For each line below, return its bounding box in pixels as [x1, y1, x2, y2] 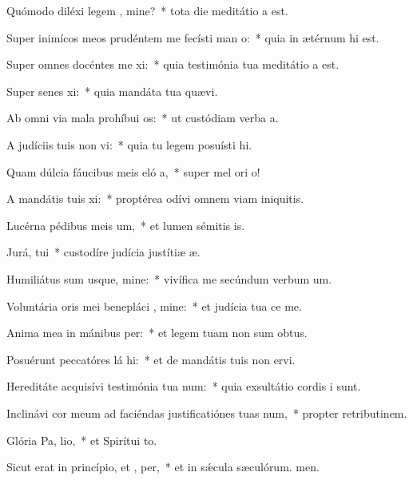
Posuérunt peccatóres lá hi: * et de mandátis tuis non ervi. [6, 351, 296, 367]
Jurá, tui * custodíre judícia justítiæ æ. [6, 244, 201, 260]
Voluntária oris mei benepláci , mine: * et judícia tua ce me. [6, 297, 302, 314]
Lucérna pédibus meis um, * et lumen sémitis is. [6, 216, 245, 233]
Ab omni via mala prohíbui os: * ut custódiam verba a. [6, 109, 279, 126]
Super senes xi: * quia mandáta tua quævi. [6, 82, 218, 99]
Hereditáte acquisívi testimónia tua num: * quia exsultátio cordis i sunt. [6, 378, 361, 395]
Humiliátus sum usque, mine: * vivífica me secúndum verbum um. [6, 270, 332, 287]
